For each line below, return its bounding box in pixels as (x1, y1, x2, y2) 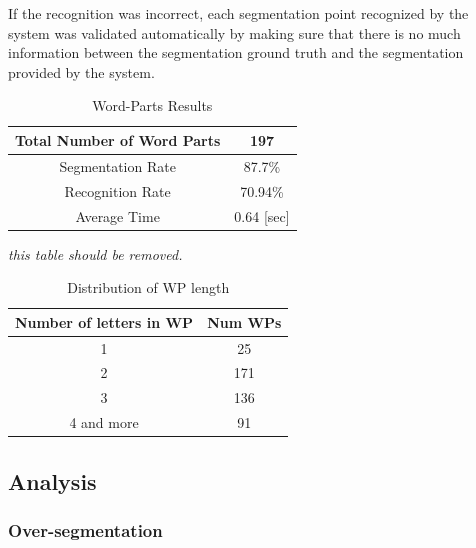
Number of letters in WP (15, 311, 194, 332)
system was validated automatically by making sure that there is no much (8, 22, 461, 43)
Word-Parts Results (92, 95, 213, 116)
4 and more (69, 412, 139, 433)
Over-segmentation (8, 517, 163, 542)
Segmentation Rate (59, 155, 176, 176)
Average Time (75, 205, 160, 226)
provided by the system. (8, 61, 155, 82)
